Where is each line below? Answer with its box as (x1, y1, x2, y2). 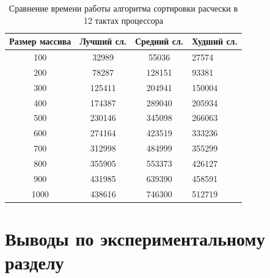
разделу (5, 250, 64, 275)
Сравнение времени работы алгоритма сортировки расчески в (9, 2, 238, 14)
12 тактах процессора (83, 13, 164, 26)
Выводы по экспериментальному (5, 225, 265, 251)
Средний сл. (135, 35, 184, 48)
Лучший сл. (79, 35, 127, 48)
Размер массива (9, 35, 71, 48)
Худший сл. (192, 35, 238, 48)
